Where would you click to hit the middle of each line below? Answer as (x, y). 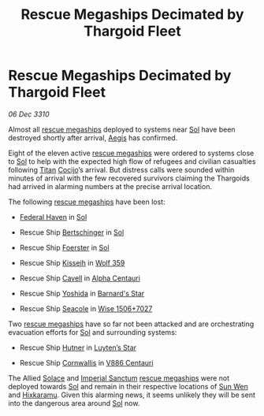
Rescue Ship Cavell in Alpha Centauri (80, 278)
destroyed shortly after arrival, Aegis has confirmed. (93, 137)
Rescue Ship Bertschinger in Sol (72, 232)
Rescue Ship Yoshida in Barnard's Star (82, 293)
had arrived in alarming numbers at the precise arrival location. (110, 186)
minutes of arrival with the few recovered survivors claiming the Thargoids (129, 178)
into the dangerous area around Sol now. (74, 403)
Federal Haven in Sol (53, 217)
